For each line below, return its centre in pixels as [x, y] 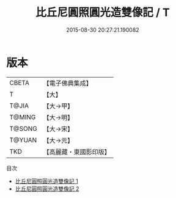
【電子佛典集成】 [68, 83]
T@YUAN [23, 140]
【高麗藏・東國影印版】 [77, 152]
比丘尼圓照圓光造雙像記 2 [47, 189]
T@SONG [24, 128]
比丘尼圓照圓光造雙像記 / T [103, 13]
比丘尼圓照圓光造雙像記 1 [46, 181]
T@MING [23, 117]
